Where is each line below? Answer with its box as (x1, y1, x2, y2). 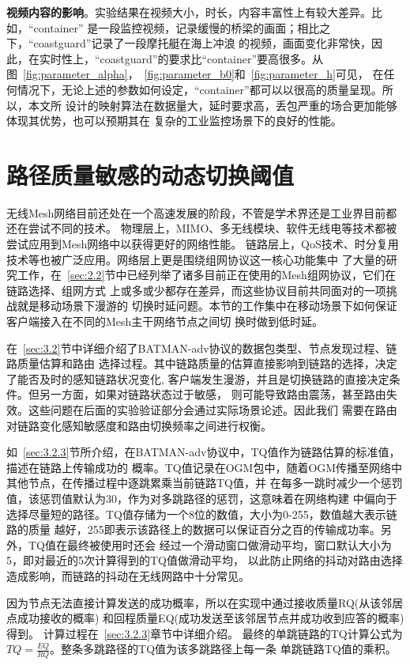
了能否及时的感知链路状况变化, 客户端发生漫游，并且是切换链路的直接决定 (6, 370, 389, 387)
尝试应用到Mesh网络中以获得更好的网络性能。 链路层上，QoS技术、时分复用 (6, 236, 399, 252)
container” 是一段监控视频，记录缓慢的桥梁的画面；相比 (33, 19, 320, 36)
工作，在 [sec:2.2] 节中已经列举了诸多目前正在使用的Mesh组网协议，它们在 (17, 266, 396, 283)
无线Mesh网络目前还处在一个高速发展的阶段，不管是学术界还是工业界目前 (6, 204, 386, 221)
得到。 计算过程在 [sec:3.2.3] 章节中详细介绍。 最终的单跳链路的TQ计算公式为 (6, 625, 403, 641)
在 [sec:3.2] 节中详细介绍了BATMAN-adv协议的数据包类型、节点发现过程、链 (6, 339, 397, 356)
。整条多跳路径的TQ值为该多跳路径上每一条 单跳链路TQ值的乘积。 (50, 640, 397, 657)
